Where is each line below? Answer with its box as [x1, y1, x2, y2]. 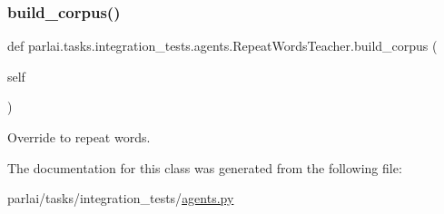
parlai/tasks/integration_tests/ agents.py [7, 189, 234, 208]
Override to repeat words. [7, 128, 151, 146]
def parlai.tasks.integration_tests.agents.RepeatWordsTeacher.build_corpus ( [7, 36, 438, 55]
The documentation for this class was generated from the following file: [7, 158, 402, 177]
